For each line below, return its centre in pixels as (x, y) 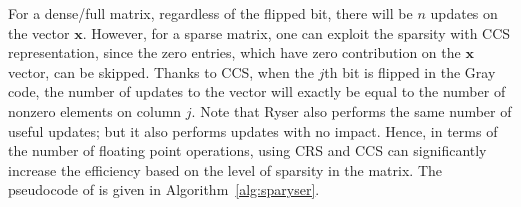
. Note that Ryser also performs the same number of (351, 110)
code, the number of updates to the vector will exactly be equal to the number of (257, 91)
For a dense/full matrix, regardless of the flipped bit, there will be (210, 13)
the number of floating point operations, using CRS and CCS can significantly (247, 150)
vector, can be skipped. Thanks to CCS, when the (161, 71)
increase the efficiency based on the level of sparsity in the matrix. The (225, 169)
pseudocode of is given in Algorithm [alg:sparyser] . (164, 189)
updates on (464, 13)
